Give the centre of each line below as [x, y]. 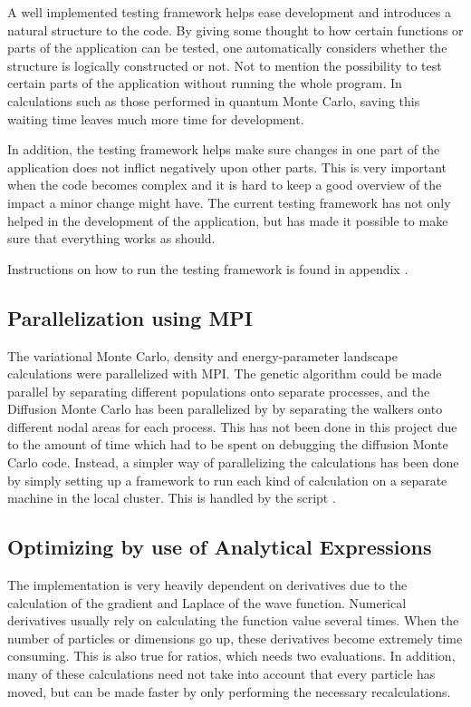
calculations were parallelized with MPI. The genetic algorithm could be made [225, 373]
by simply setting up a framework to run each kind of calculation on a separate [227, 480]
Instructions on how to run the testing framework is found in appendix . [208, 268]
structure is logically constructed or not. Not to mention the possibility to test [225, 65]
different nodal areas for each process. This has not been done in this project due [232, 426]
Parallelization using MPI [130, 317]
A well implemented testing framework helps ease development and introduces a [229, 12]
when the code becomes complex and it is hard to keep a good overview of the [225, 185]
